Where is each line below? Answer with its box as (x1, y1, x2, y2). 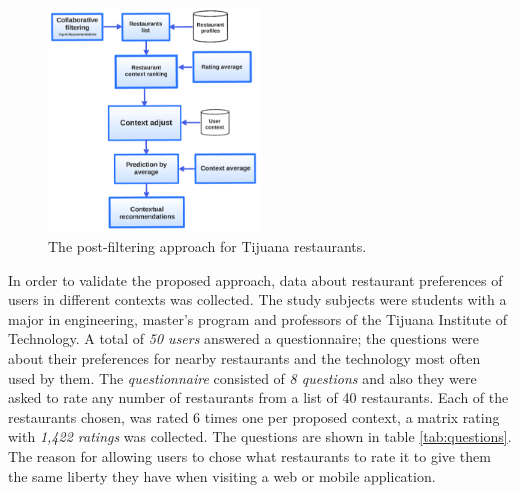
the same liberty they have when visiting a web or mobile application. (8, 465, 436, 486)
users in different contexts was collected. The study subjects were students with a (8, 289, 507, 310)
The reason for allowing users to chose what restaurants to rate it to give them (8, 445, 491, 466)
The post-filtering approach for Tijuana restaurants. (48, 235, 367, 256)
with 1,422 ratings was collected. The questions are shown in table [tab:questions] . (8, 426, 512, 447)
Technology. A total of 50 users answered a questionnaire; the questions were (8, 328, 480, 349)
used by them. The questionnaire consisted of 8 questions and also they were (8, 367, 477, 388)
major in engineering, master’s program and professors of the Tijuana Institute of (8, 308, 507, 329)
